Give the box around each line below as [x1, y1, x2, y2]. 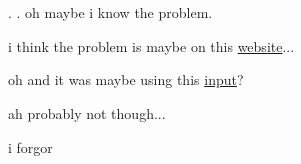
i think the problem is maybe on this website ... [8, 35, 295, 56]
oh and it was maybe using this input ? [8, 69, 244, 90]
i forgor [8, 136, 53, 157]
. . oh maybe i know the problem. [8, 2, 213, 23]
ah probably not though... [8, 102, 166, 123]
